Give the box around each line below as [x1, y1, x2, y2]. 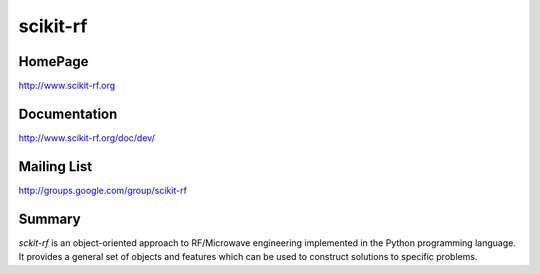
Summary [18, 210, 81, 227]
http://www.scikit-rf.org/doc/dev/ [18, 131, 155, 144]
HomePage [18, 53, 89, 70]
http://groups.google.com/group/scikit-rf [18, 184, 187, 196]
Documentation [18, 105, 118, 122]
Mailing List [18, 158, 93, 175]
